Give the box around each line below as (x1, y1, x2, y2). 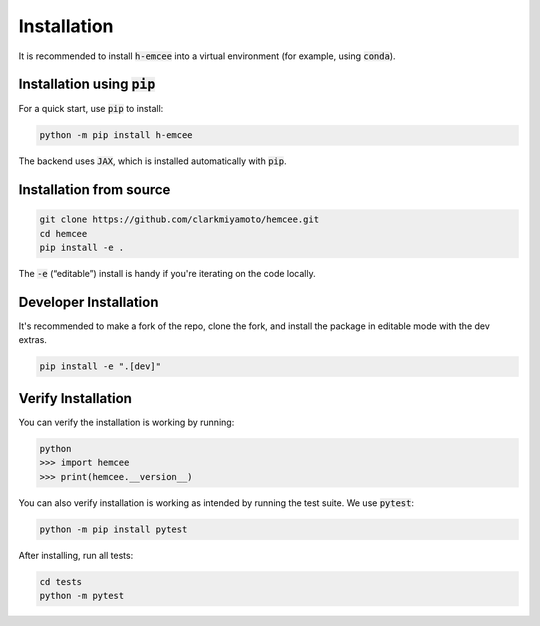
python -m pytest (39, 590, 125, 602)
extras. (18, 334, 47, 346)
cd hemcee (39, 228, 88, 239)
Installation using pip (18, 76, 156, 93)
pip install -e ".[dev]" (39, 361, 162, 372)
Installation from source (18, 181, 171, 199)
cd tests (39, 576, 83, 587)
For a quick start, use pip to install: (18, 103, 164, 115)
